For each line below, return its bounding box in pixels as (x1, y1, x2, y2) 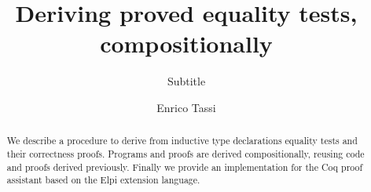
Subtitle (167, 73, 206, 89)
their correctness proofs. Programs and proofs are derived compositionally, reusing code (6, 147, 365, 160)
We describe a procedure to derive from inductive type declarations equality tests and (6, 134, 358, 147)
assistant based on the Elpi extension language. (6, 173, 200, 187)
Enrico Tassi (156, 99, 216, 115)
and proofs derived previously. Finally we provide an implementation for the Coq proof (6, 160, 363, 173)
